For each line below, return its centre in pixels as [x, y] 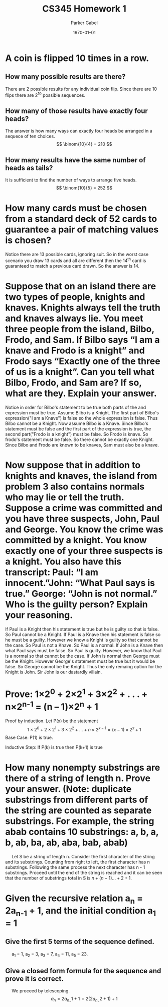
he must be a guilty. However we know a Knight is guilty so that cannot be [82, 640]
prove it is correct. [34, 979]
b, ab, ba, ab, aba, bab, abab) [66, 842]
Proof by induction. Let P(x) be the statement [52, 721]
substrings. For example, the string [80, 821]
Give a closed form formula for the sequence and [83, 971]
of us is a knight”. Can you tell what [80, 372]
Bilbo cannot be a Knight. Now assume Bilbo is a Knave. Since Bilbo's [77, 423]
